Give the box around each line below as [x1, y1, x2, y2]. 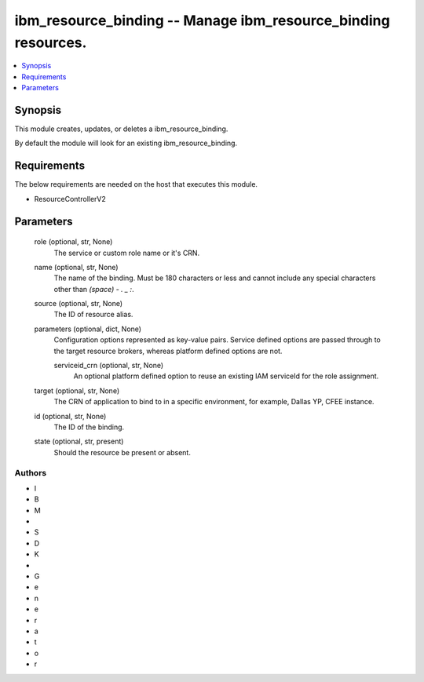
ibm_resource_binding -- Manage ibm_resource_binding [14, 12, 390, 29]
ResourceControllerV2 [34, 194, 106, 203]
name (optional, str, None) [34, 262, 119, 272]
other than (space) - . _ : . [53, 284, 134, 294]
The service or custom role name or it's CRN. [53, 248, 200, 257]
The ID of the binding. [53, 422, 125, 432]
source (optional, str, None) [34, 299, 123, 308]
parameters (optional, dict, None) [34, 324, 141, 334]
